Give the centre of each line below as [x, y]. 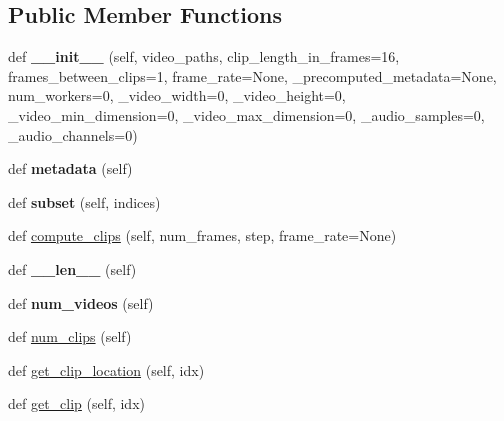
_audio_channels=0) [73, 134]
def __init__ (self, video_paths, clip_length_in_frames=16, [204, 56]
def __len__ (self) [72, 268]
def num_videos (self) [81, 302]
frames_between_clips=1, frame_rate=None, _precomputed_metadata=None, [252, 75]
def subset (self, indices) [84, 201]
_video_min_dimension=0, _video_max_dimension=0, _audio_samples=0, [246, 114]
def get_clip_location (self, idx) [106, 369]
